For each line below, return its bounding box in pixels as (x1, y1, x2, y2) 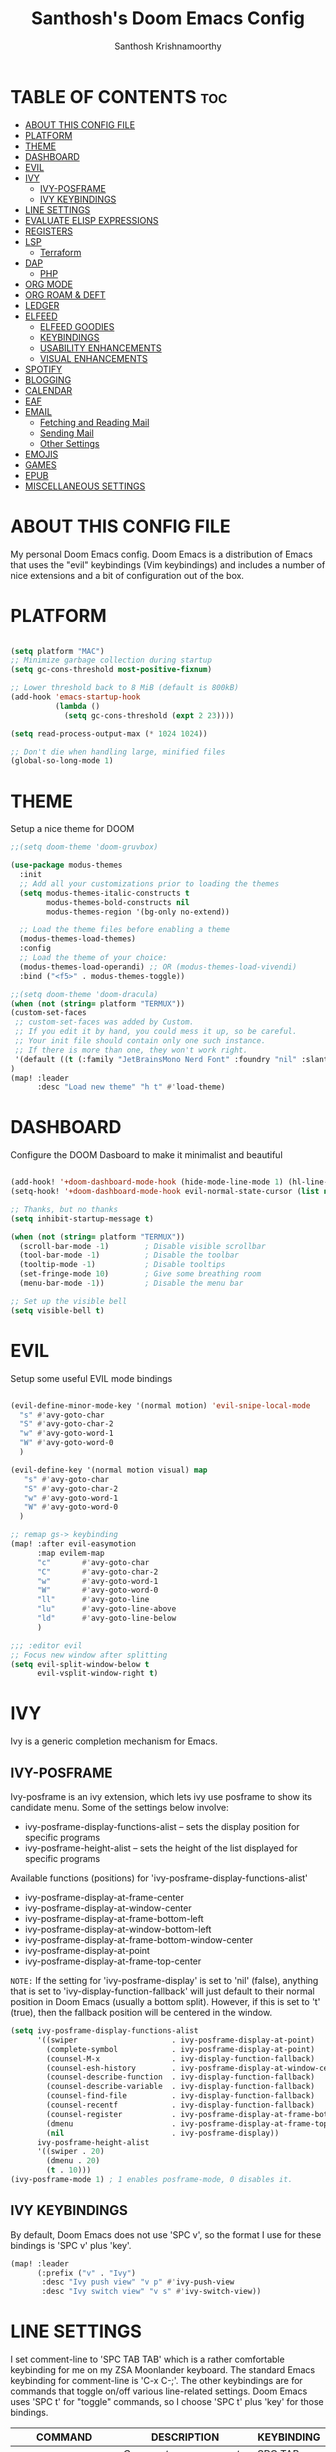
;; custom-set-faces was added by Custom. (14, 1017, 195, 1027)
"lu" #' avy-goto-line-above (36, 1604, 177, 1614)
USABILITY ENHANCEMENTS (39, 342, 162, 354)
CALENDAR (24, 384, 73, 396)
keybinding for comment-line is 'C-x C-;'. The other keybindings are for (10, 2375, 303, 2387)
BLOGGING (24, 373, 72, 386)
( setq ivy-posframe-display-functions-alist (10, 2026, 199, 2036)
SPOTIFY (24, 363, 63, 375)
